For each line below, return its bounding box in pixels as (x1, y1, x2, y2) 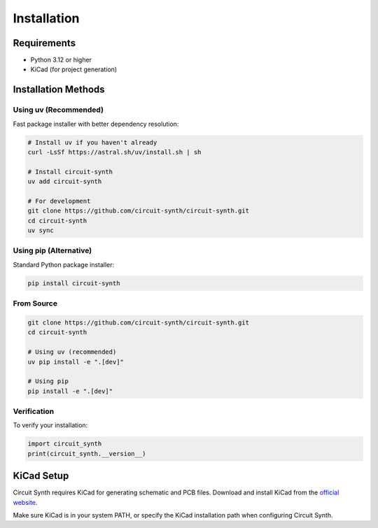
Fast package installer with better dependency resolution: (13, 120, 179, 128)
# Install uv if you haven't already (27, 138, 157, 146)
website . (13, 498, 38, 506)
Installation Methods (13, 84, 105, 96)
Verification (13, 406, 55, 416)
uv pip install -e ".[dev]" (27, 357, 124, 366)
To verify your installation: (13, 421, 88, 429)
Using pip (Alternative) (13, 245, 92, 255)
